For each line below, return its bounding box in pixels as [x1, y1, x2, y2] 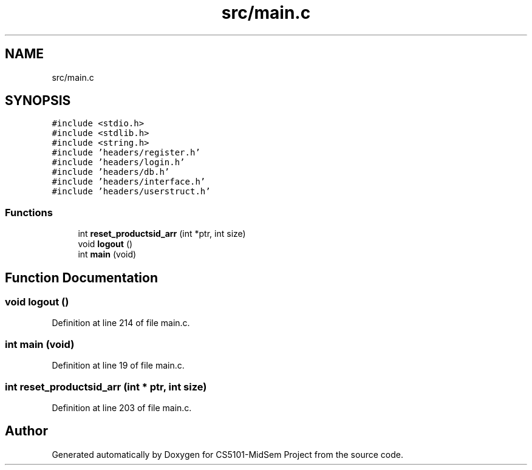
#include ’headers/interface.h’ [52, 177, 206, 187]
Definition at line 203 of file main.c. [52, 402, 192, 413]
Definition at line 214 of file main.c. [52, 318, 190, 329]
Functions [5, 206, 53, 219]
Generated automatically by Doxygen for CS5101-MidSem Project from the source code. [52, 449, 403, 460]
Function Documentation [5, 270, 158, 285]
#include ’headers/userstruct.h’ [52, 186, 211, 197]
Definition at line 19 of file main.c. [52, 360, 185, 371]
